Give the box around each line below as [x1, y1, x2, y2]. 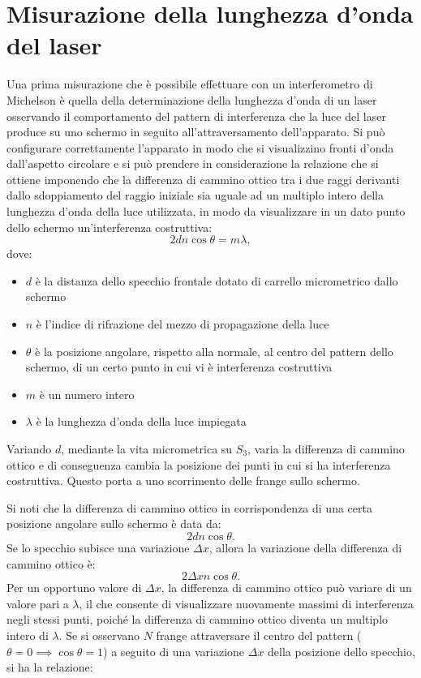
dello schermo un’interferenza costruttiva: [6, 218, 213, 235]
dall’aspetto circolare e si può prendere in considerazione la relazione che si [6, 155, 379, 172]
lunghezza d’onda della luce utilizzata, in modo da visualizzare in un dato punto [6, 203, 406, 220]
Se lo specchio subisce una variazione [6, 539, 190, 556]
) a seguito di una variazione [103, 642, 245, 659]
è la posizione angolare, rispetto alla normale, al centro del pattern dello [35, 342, 393, 359]
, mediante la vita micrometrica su [61, 440, 233, 457]
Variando [6, 440, 52, 457]
